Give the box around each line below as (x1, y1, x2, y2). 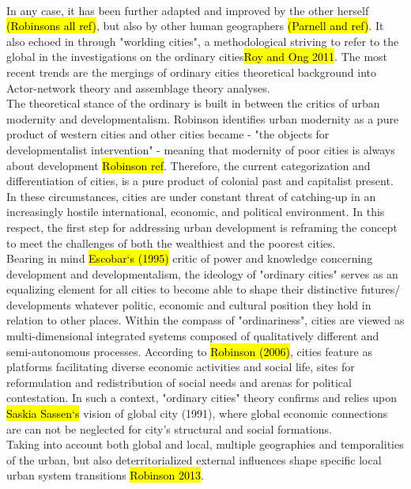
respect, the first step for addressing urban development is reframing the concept (6, 218, 398, 235)
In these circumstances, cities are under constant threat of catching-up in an (6, 188, 376, 204)
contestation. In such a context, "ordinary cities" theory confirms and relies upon (6, 389, 398, 406)
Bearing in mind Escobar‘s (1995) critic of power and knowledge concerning (6, 250, 373, 267)
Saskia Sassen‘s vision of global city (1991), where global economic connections (6, 405, 388, 422)
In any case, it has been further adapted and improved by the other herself (6, 2, 369, 18)
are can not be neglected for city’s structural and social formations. (6, 420, 332, 437)
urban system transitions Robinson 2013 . (6, 467, 204, 483)
